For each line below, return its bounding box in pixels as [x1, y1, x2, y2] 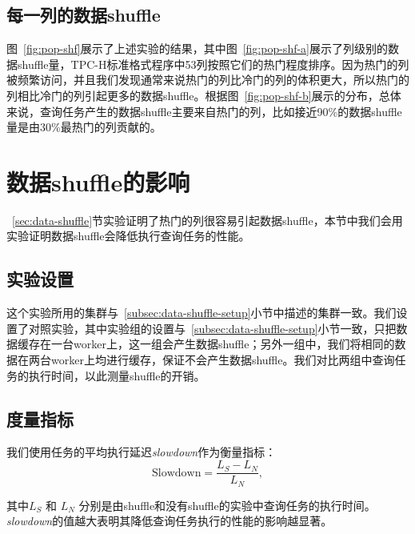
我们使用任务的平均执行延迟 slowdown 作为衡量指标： [6, 444, 277, 460]
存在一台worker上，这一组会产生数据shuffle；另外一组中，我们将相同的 [28, 335, 395, 352]
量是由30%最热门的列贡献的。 [6, 118, 162, 135]
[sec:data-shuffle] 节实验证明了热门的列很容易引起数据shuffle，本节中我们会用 [12, 211, 403, 228]
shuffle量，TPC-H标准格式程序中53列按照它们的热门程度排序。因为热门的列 [17, 55, 409, 72]
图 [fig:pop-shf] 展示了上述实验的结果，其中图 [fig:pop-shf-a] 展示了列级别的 [6, 40, 388, 57]
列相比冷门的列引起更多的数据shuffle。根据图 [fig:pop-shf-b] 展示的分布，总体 [6, 86, 401, 103]
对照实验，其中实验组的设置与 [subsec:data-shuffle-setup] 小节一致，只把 [28, 319, 397, 336]
